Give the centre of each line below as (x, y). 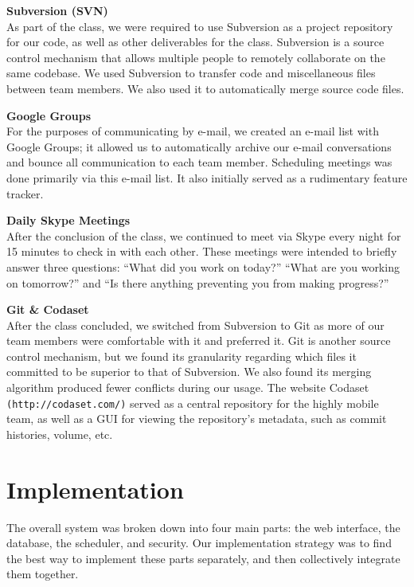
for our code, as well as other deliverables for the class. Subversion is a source (195, 42)
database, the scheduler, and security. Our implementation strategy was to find (199, 543)
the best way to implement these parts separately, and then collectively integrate (203, 558)
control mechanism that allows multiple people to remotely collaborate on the (196, 57)
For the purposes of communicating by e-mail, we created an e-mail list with (193, 131)
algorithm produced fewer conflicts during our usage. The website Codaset (188, 387)
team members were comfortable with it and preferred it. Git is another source (199, 340)
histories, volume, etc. (60, 434)
